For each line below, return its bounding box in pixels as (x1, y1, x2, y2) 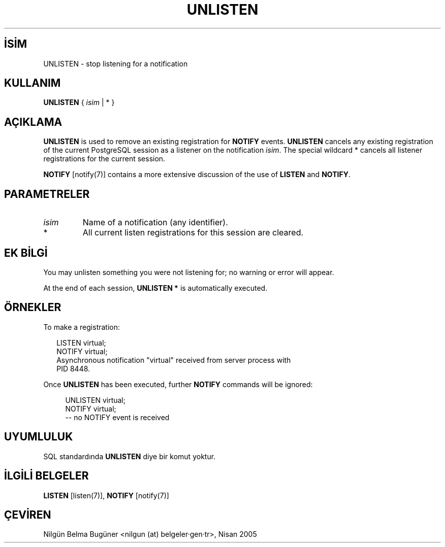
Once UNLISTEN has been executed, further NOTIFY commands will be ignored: (43, 380, 313, 389)
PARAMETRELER (4, 187, 90, 200)
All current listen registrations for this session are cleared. (82, 227, 304, 238)
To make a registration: (43, 322, 120, 331)
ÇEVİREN (4, 508, 51, 521)
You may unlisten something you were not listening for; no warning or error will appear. (43, 267, 334, 277)
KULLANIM (4, 77, 61, 90)
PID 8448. (56, 364, 90, 373)
